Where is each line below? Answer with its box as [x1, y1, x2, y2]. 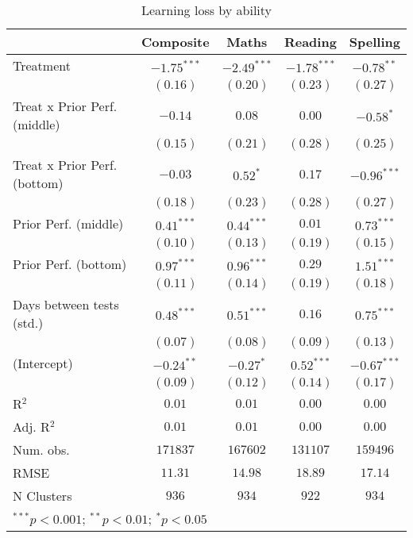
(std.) [13, 313, 44, 332]
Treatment [13, 56, 71, 75]
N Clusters [13, 486, 72, 505]
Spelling [349, 33, 400, 51]
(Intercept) [13, 354, 73, 372]
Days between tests [13, 295, 119, 313]
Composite [141, 33, 210, 51]
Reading [284, 33, 337, 51]
